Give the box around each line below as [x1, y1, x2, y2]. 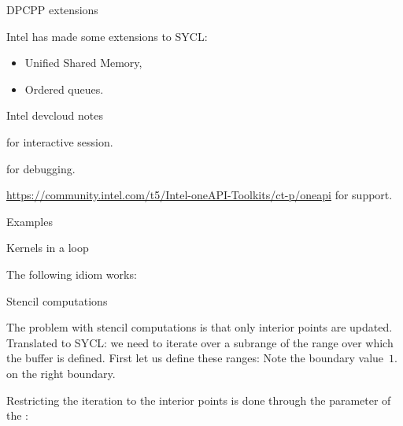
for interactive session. [6, 133, 113, 150]
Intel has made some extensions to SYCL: [6, 28, 208, 44]
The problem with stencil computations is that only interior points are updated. [6, 319, 393, 335]
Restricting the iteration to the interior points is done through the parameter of [6, 391, 391, 408]
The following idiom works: [6, 265, 137, 282]
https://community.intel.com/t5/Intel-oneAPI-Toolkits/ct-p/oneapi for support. [6, 187, 393, 203]
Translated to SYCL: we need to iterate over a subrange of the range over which [6, 334, 394, 350]
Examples [6, 213, 53, 229]
